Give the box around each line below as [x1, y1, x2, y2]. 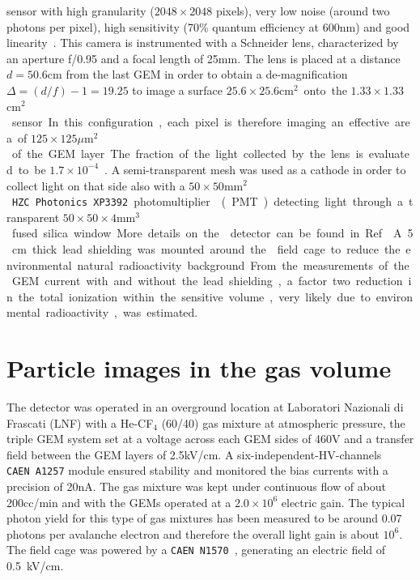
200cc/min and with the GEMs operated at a [6, 493, 231, 510]
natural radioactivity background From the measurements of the [77, 256, 409, 273]
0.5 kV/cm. [6, 557, 64, 574]
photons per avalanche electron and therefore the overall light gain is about [6, 525, 380, 542]
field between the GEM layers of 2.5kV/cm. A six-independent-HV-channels [6, 446, 382, 463]
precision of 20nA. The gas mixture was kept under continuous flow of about [6, 478, 387, 495]
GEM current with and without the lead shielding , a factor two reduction [11, 272, 403, 289]
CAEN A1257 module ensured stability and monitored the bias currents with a [6, 462, 388, 479]
